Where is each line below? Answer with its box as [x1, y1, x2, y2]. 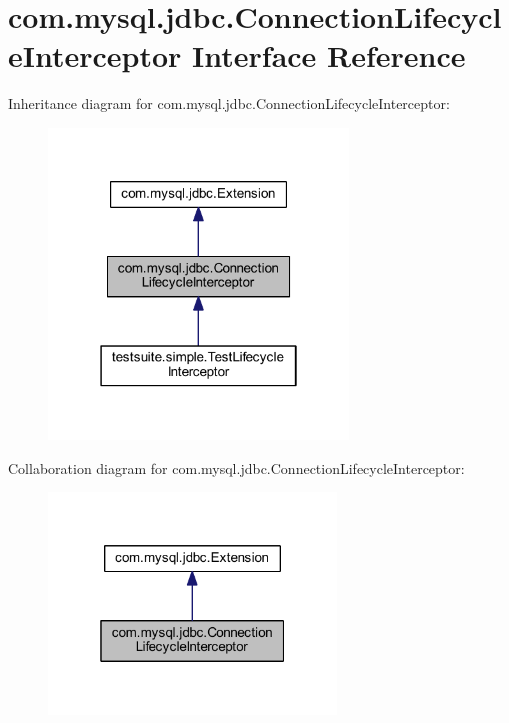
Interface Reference [192, 35, 466, 76]
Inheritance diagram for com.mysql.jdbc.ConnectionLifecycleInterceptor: [8, 93, 450, 114]
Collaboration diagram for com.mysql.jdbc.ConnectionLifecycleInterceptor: [8, 457, 465, 478]
